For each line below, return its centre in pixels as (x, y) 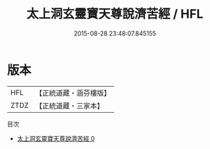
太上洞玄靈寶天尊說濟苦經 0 (56, 138)
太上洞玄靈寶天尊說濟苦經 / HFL (115, 14)
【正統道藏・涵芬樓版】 (73, 93)
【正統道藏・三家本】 (70, 105)
